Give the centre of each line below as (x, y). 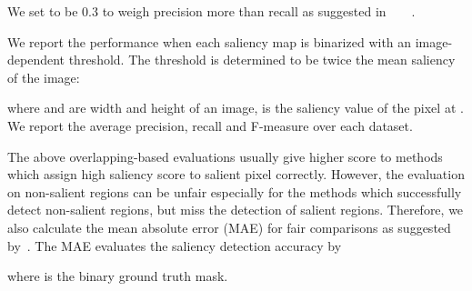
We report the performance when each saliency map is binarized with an (210, 41)
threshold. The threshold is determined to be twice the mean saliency (262, 60)
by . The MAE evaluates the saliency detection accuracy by (175, 245)
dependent (36, 60)
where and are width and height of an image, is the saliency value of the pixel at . (236, 108)
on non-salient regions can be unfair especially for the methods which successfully (235, 191)
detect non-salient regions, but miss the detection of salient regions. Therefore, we (236, 210)
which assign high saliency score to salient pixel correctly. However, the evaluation (236, 174)
